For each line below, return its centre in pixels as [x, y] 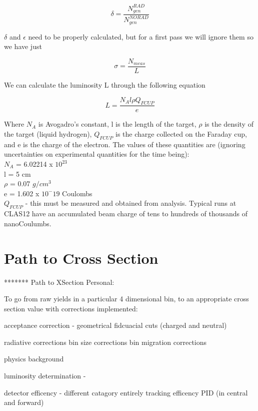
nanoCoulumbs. [28, 223]
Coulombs [77, 193]
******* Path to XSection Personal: [59, 282]
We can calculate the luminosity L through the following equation [105, 85]
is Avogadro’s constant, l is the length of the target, [117, 124]
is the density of [229, 124]
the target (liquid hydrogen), [48, 134]
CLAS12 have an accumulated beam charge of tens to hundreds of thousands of [126, 214]
